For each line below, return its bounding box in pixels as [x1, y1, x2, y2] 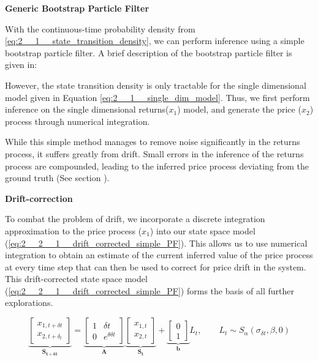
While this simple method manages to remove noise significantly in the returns [5, 135, 300, 148]
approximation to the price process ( [5, 224, 142, 237]
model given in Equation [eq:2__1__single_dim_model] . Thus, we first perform [5, 91, 310, 103]
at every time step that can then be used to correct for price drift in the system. [5, 260, 306, 273]
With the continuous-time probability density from [5, 22, 195, 35]
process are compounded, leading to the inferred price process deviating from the [5, 159, 309, 172]
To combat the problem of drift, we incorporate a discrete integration [5, 212, 265, 225]
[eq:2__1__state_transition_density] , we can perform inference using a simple [5, 34, 305, 47]
